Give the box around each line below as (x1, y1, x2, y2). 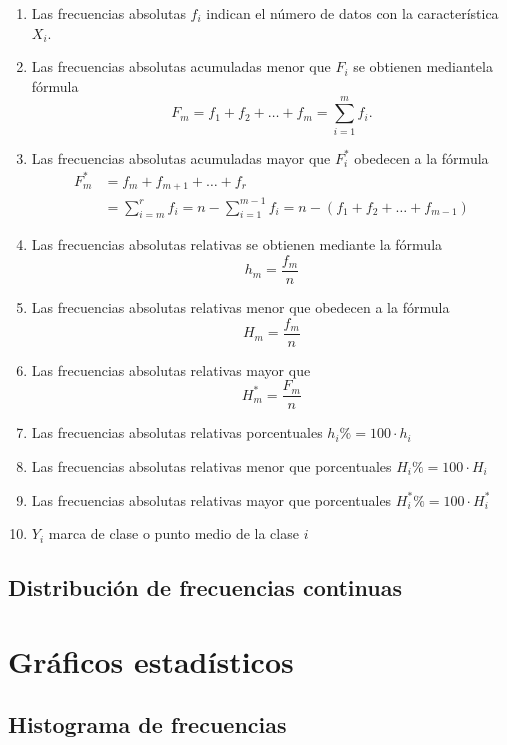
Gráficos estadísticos (8, 640, 294, 681)
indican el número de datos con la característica (206, 3, 499, 23)
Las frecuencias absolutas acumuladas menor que (31, 56, 331, 77)
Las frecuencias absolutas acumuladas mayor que (31, 147, 331, 168)
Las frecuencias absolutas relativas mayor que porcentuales (31, 489, 392, 510)
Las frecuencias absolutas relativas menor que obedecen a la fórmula (31, 297, 450, 318)
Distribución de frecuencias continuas (8, 572, 402, 603)
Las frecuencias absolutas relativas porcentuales (31, 422, 323, 443)
